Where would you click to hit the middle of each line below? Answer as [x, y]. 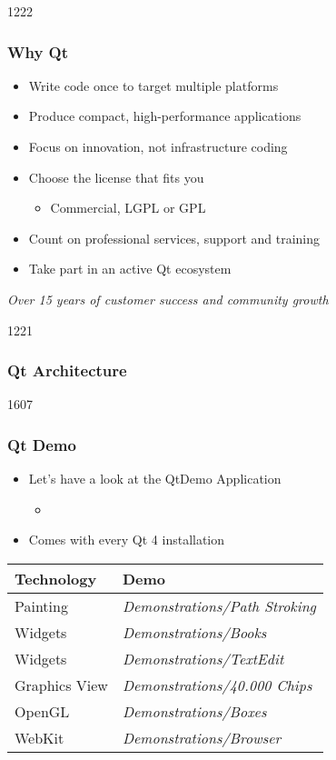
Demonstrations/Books [194, 632]
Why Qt [38, 51]
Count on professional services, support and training [174, 238]
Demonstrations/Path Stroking [219, 605]
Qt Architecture [67, 370]
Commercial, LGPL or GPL [128, 208]
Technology [56, 578]
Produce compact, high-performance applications [165, 116]
